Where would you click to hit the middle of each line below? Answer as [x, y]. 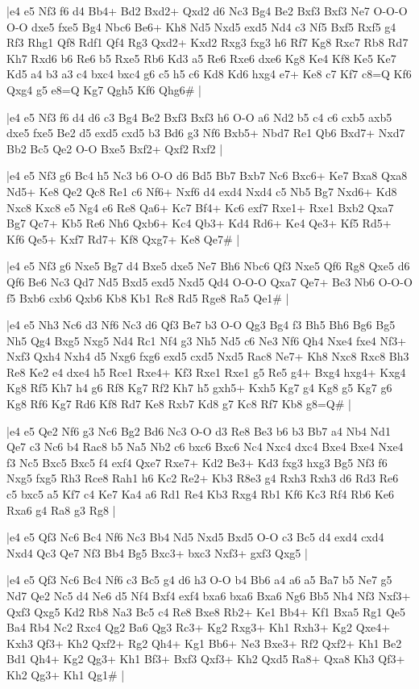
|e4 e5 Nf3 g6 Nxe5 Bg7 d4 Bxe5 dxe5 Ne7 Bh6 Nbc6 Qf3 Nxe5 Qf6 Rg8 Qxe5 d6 [208, 266]
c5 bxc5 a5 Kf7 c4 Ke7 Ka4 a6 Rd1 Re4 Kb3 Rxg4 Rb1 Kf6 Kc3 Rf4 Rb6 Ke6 [200, 494]
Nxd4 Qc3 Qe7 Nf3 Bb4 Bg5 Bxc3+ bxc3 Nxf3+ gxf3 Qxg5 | [157, 552]
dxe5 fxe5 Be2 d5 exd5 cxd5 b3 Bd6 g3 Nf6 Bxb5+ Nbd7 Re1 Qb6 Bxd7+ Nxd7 [206, 133]
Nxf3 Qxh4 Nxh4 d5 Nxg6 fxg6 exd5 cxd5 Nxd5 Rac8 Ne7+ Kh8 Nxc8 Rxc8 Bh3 [208, 356]
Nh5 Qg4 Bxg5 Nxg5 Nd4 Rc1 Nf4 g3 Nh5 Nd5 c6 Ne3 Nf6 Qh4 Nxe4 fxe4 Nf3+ [207, 340]
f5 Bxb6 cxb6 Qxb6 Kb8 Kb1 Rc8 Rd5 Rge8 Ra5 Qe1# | [148, 297]
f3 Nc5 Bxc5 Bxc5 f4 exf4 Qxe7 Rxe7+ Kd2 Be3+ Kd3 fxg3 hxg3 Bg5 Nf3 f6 [197, 462]
